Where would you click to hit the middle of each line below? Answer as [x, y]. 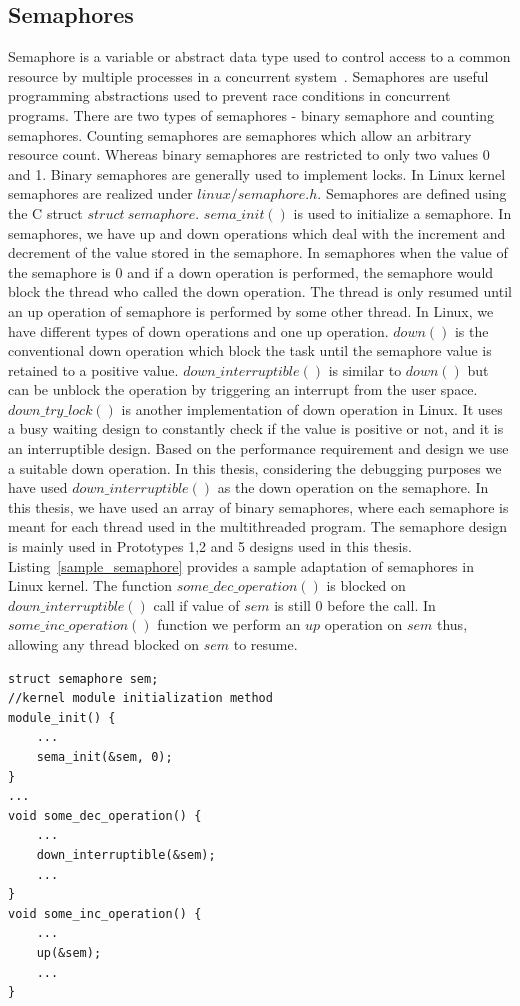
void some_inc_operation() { [105, 913]
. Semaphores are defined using [412, 193]
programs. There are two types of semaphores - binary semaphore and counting [251, 114]
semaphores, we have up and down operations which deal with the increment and [257, 232]
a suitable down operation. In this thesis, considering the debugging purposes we [255, 467]
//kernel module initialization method [140, 698]
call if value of [196, 604]
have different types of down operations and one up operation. [198, 330]
